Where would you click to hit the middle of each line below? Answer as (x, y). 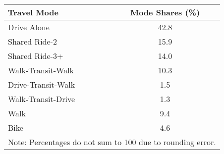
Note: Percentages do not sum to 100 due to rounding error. (112, 142)
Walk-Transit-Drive (42, 99)
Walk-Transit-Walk (41, 70)
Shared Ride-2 (32, 41)
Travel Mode (33, 12)
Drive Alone (29, 27)
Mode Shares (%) (165, 12)
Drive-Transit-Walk (42, 84)
